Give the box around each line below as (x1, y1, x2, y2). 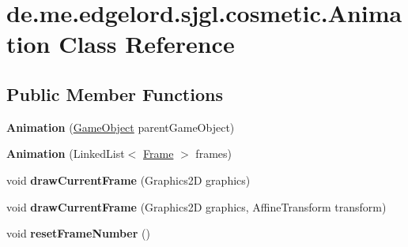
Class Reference (59, 28, 235, 60)
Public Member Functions (6, 81, 223, 106)
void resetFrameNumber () (6, 225, 150, 241)
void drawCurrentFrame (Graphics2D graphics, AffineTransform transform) (6, 198, 387, 215)
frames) (195, 145, 232, 162)
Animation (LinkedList (6, 145, 125, 162)
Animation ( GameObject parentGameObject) (6, 118, 235, 135)
